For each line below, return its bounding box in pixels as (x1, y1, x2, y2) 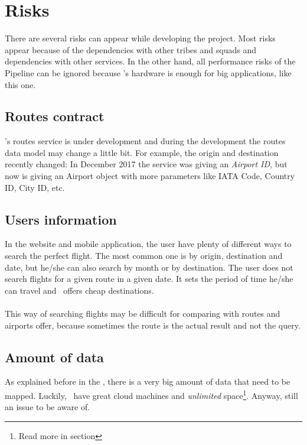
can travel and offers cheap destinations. (5, 284, 154, 296)
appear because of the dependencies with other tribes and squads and (5, 43, 256, 56)
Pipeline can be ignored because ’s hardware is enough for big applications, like (5, 66, 292, 79)
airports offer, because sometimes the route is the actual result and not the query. (5, 319, 301, 331)
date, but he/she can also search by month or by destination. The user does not (5, 261, 293, 273)
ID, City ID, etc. (5, 181, 65, 193)
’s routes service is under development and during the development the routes (5, 135, 286, 147)
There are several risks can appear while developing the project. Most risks (5, 32, 276, 44)
